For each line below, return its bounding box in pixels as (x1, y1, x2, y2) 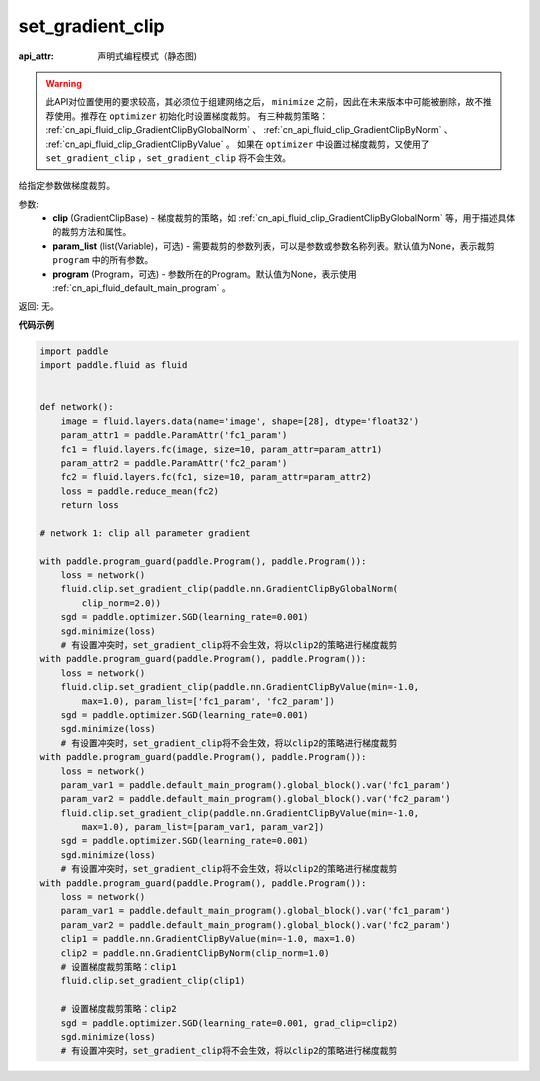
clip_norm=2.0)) (81, 597, 162, 609)
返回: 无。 (18, 300, 59, 312)
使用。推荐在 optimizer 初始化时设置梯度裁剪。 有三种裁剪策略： (53, 110, 329, 122)
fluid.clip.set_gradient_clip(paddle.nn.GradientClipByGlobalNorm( (60, 583, 399, 595)
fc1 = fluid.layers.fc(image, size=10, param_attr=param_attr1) (60, 443, 383, 455)
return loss (60, 500, 120, 511)
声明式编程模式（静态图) (97, 50, 198, 62)
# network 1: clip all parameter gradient (39, 527, 251, 539)
